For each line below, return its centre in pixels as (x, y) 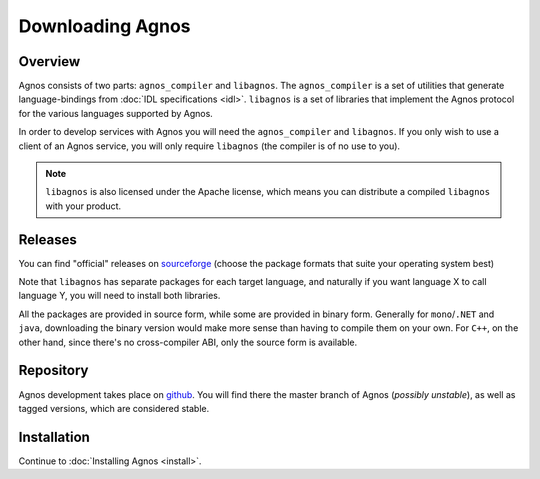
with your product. (83, 206)
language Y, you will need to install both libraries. (119, 296)
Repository (53, 370)
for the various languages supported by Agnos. (116, 113)
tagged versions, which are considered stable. (114, 408)
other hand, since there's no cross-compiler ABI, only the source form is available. (188, 342)
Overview (49, 61)
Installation (54, 436)
